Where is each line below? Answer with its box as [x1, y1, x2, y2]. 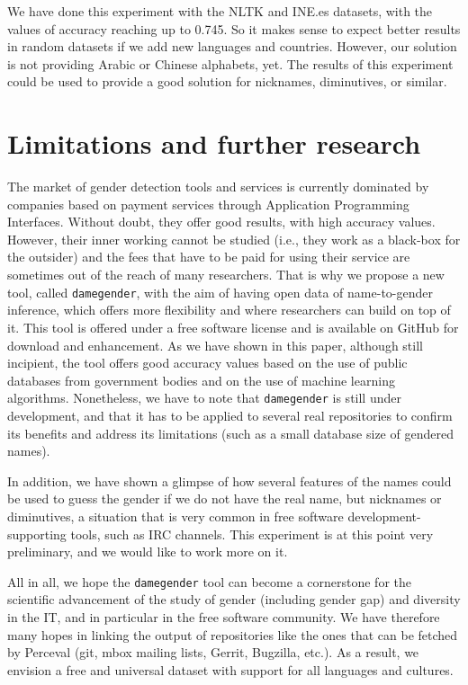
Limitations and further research [7, 125, 421, 162]
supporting [7, 524, 67, 543]
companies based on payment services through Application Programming [7, 194, 409, 213]
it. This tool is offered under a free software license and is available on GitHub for [7, 317, 459, 336]
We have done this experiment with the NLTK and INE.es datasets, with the [7, 2, 433, 20]
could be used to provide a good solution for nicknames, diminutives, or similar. [7, 72, 447, 91]
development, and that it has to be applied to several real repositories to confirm [7, 405, 453, 424]
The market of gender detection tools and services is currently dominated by [7, 177, 429, 196]
